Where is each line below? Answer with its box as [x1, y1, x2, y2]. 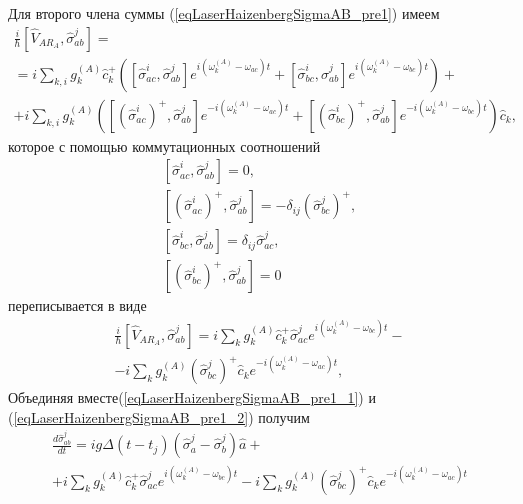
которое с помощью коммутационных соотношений [8, 135, 321, 156]
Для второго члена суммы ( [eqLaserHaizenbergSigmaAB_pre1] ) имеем [8, 3, 440, 23]
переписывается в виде [8, 295, 147, 316]
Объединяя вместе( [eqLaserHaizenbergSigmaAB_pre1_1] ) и [8, 387, 376, 408]
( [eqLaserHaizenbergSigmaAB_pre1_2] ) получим [8, 406, 310, 427]
